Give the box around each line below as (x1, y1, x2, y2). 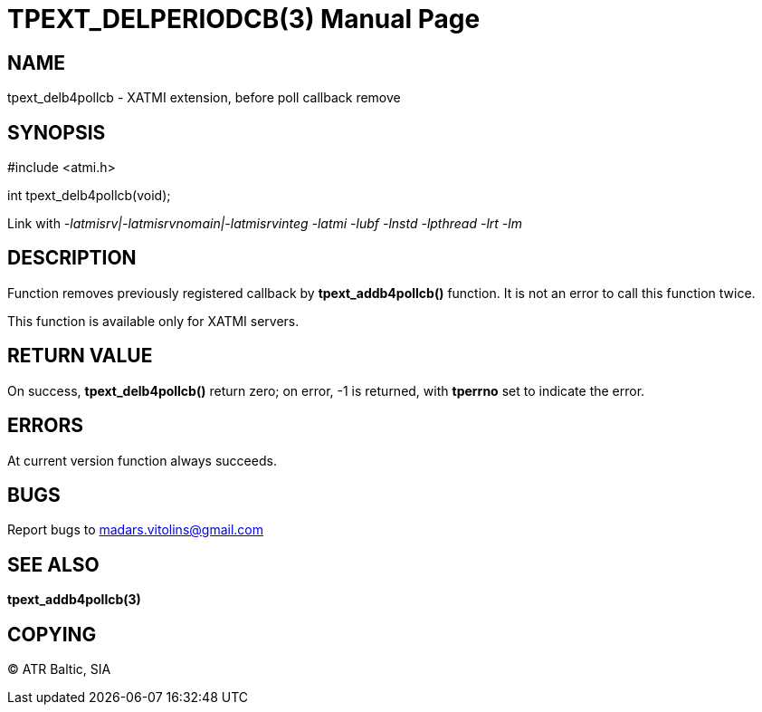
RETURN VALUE (7, 344, 153, 368)
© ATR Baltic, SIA (7, 661, 111, 678)
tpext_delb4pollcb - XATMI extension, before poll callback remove (7, 90, 401, 106)
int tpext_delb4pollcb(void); (7, 188, 171, 204)
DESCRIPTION (7, 246, 137, 270)
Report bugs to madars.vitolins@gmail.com (7, 522, 263, 538)
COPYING (7, 622, 97, 646)
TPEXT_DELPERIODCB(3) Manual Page (7, 4, 481, 34)
